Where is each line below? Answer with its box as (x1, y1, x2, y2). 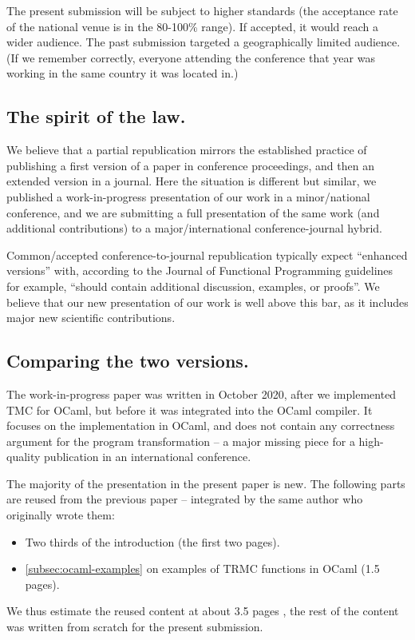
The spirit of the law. (6, 104, 186, 129)
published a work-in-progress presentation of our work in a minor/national (6, 188, 370, 205)
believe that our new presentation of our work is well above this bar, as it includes (6, 293, 409, 310)
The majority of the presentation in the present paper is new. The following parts (6, 475, 405, 491)
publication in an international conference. (44, 448, 251, 465)
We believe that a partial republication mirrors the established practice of (6, 141, 367, 158)
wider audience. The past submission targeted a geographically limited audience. (6, 34, 401, 50)
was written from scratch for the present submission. (6, 618, 263, 635)
